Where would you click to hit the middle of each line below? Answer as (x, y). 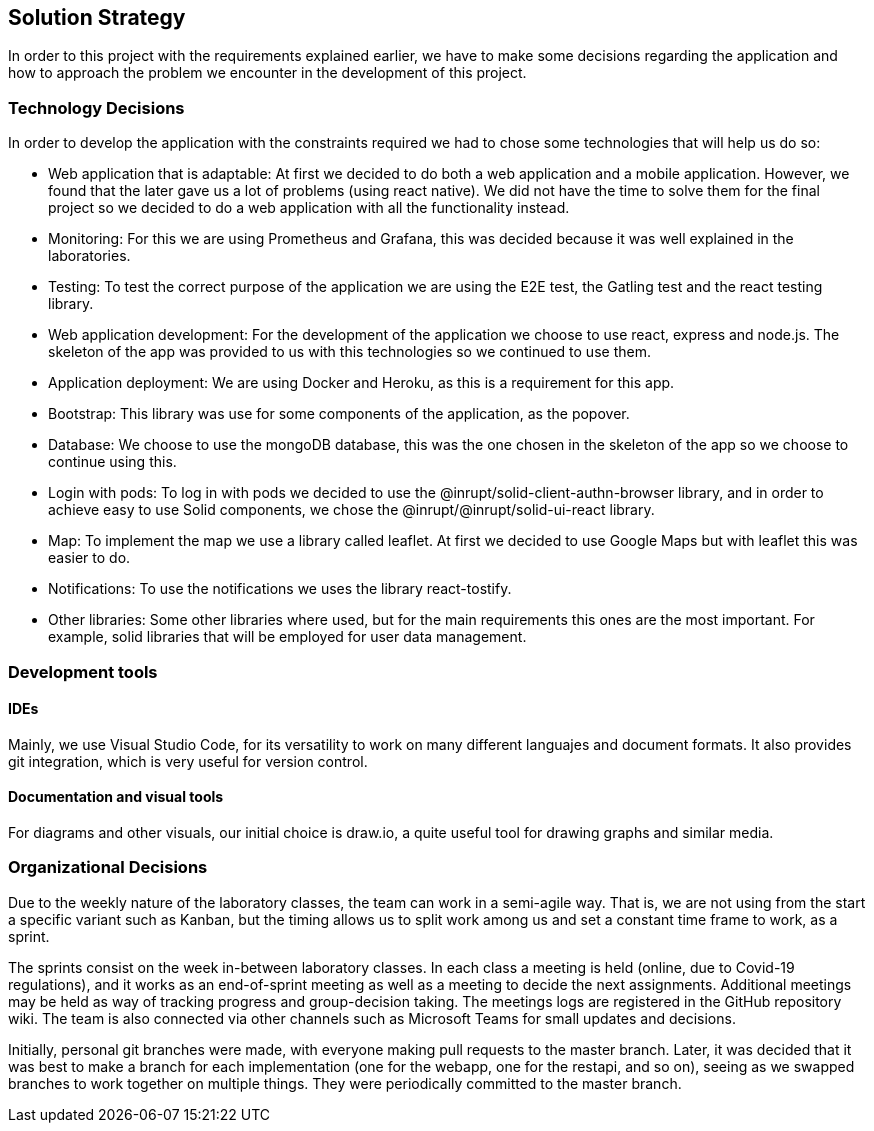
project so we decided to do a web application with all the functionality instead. (309, 208)
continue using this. (112, 462)
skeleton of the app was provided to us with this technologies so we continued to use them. (349, 352)
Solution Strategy (97, 17)
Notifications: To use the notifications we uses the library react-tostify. (280, 589)
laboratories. (89, 256)
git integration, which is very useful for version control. (188, 761)
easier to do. (89, 558)
